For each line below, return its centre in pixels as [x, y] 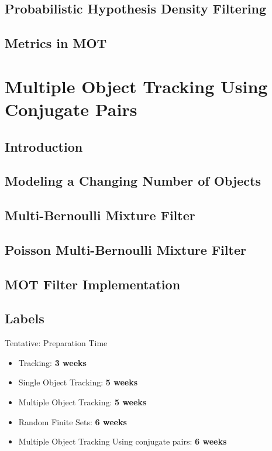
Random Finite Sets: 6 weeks [73, 421]
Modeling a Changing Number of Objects [133, 181]
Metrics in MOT [56, 43]
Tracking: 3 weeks [52, 362]
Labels [25, 318]
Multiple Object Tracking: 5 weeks [82, 402]
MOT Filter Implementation [93, 284]
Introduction [44, 146]
